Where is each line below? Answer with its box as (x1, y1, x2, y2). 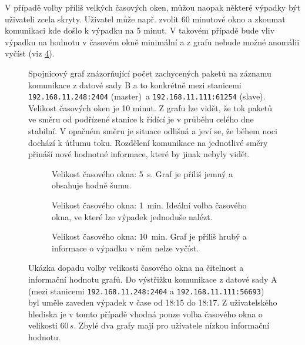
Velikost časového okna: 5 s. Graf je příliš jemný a (52, 167, 233, 180)
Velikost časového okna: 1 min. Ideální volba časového (52, 198, 247, 211)
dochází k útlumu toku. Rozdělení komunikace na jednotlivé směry (28, 136, 268, 148)
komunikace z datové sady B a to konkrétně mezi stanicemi (28, 78, 242, 91)
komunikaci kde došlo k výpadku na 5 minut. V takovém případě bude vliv (5, 24, 275, 37)
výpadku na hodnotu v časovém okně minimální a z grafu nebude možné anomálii (5, 35, 300, 48)
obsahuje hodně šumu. (52, 179, 132, 191)
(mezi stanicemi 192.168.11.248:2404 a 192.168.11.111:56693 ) (28, 284, 264, 297)
